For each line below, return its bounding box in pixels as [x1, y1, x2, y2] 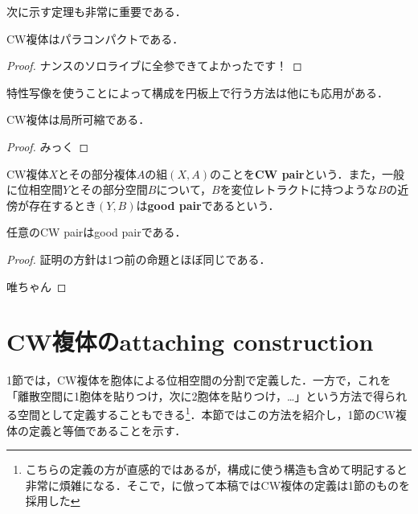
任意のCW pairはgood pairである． [6, 224, 186, 241]
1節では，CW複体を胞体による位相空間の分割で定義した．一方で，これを [6, 372, 391, 389]
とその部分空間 [69, 181, 148, 198]
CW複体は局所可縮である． [6, 111, 150, 128]
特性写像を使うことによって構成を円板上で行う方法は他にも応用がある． [6, 84, 388, 101]
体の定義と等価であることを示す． [6, 421, 186, 438]
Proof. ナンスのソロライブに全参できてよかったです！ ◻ [6, 57, 302, 74]
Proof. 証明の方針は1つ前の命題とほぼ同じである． [6, 250, 271, 267]
